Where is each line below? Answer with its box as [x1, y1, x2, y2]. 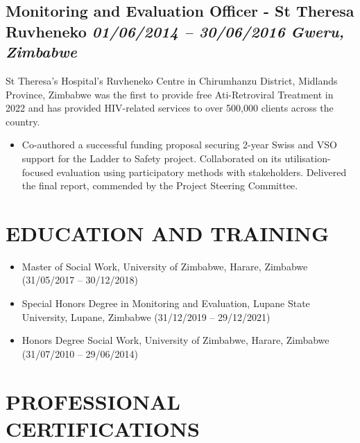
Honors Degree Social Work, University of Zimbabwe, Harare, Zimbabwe [22, 333, 329, 347]
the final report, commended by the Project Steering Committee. [22, 178, 298, 193]
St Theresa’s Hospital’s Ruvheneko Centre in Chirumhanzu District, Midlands [6, 73, 338, 87]
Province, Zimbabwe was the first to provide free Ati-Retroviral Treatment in [6, 87, 334, 101]
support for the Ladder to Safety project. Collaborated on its [22, 150, 282, 165]
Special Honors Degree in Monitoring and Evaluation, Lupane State [22, 296, 310, 311]
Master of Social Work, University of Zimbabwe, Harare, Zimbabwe [22, 259, 308, 273]
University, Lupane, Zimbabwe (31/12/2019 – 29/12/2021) [22, 309, 271, 324]
